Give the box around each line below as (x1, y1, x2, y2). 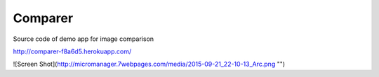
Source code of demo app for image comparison (13, 35, 154, 43)
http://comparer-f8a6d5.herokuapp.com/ (13, 47, 132, 55)
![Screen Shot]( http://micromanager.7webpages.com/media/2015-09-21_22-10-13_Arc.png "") (13, 60, 286, 69)
